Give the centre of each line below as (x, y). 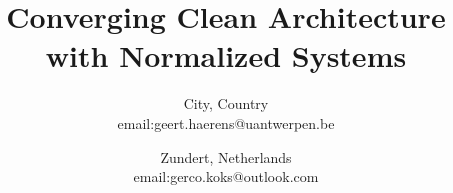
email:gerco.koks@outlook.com (226, 176)
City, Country (226, 103)
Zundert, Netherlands (226, 156)
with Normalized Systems (226, 55)
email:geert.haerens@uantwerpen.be (226, 122)
